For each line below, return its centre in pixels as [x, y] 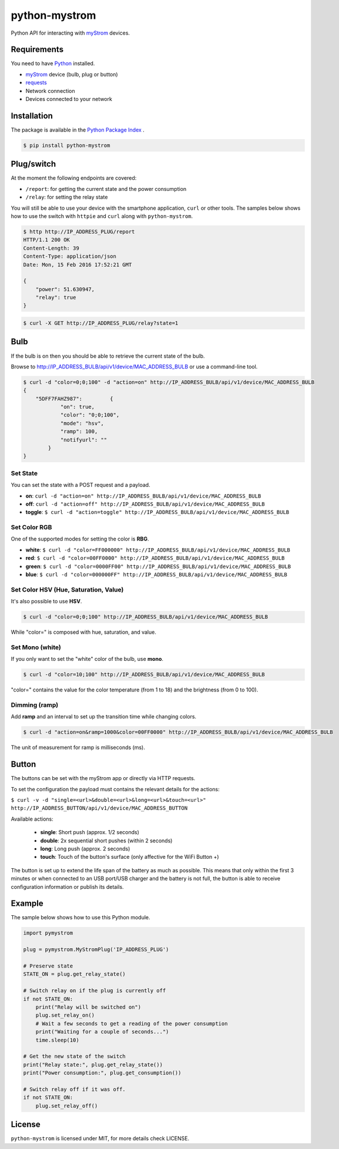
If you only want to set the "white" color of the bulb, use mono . [87, 659]
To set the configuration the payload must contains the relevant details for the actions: [115, 789]
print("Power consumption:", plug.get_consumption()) [102, 1073]
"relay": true [56, 298]
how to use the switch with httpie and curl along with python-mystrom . [102, 216]
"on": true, [78, 407]
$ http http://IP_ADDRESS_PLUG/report [79, 231]
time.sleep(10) [57, 1040]
